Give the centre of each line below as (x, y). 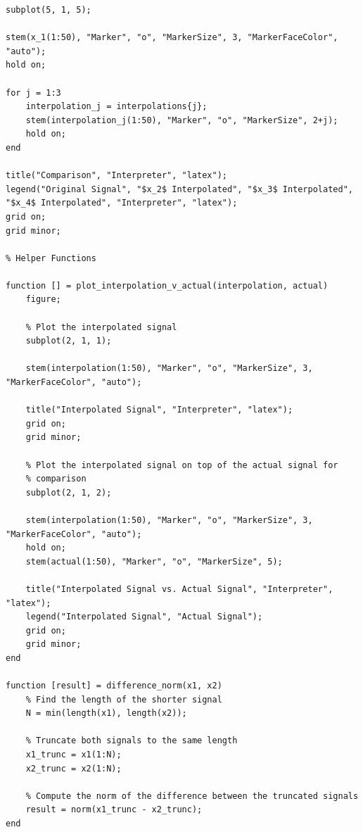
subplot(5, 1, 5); (49, 10)
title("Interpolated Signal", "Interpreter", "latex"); (159, 410)
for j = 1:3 (33, 93)
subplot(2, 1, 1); (69, 341)
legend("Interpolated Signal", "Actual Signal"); (144, 617)
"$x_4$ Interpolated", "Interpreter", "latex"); (122, 203)
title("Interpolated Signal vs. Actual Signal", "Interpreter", (179, 589)
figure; (43, 300)
